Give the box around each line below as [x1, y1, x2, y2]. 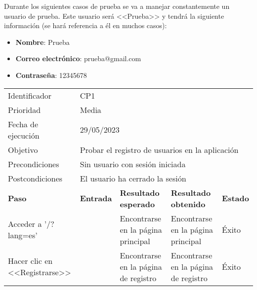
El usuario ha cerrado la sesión [80, 172, 186, 184]
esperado [120, 198, 155, 210]
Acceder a [8, 218, 42, 230]
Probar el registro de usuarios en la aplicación [80, 144, 239, 155]
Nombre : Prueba [15, 36, 70, 47]
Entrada [80, 192, 112, 204]
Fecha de [8, 118, 39, 130]
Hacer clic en [8, 255, 53, 267]
